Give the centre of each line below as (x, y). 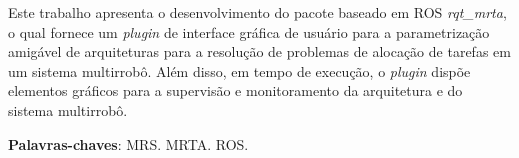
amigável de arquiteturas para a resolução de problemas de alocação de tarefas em (259, 51)
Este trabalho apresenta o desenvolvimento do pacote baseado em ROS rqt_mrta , (257, 12)
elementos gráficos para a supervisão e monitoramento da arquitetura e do (235, 90)
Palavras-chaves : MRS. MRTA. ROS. (128, 143)
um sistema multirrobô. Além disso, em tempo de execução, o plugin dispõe (239, 70)
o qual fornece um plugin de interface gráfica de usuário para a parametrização (249, 31)
